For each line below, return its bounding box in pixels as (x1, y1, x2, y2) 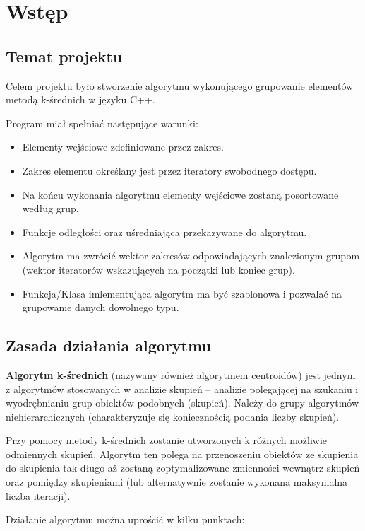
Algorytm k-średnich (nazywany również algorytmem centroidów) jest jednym (6, 367, 356, 382)
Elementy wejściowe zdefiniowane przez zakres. (22, 139, 224, 154)
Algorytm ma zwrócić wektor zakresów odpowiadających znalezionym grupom (22, 248, 360, 263)
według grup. (22, 201, 79, 216)
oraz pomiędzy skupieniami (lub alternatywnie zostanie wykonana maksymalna (6, 474, 348, 489)
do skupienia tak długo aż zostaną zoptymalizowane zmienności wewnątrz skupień (6, 460, 360, 475)
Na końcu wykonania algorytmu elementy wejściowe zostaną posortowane (22, 187, 339, 202)
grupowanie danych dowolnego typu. (22, 300, 179, 315)
